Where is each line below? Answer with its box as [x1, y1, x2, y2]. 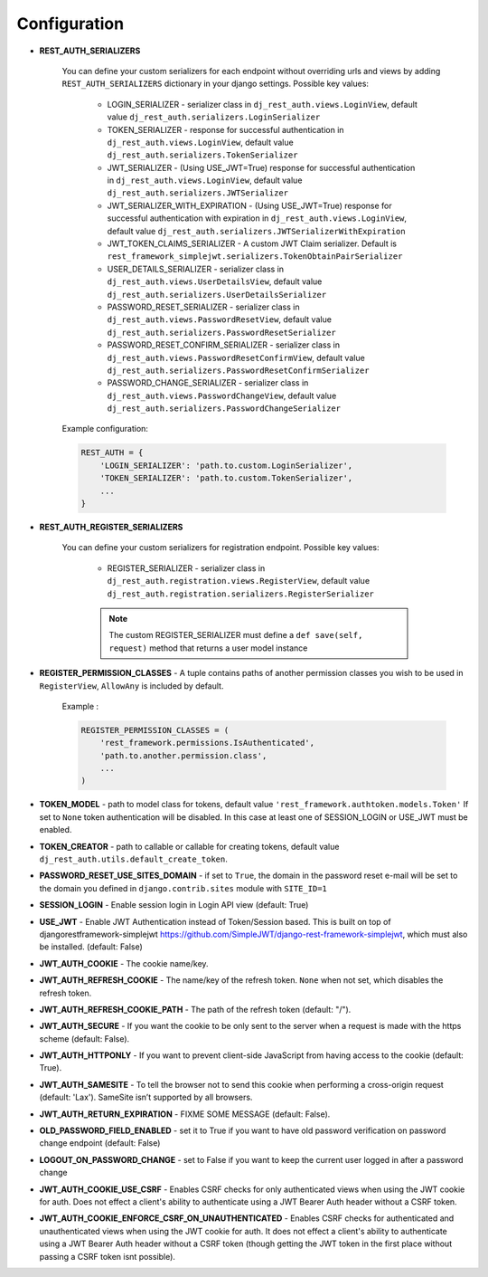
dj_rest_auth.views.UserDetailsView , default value [107, 276, 323, 287]
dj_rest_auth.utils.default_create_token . [39, 853, 228, 864]
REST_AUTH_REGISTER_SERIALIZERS [39, 521, 183, 533]
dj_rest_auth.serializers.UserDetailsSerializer [107, 290, 327, 300]
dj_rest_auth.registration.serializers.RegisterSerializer [107, 588, 375, 599]
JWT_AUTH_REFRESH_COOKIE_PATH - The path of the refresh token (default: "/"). [39, 1004, 352, 1015]
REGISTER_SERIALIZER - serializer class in [107, 562, 266, 574]
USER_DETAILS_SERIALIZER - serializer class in [107, 263, 285, 274]
